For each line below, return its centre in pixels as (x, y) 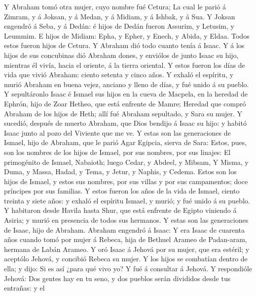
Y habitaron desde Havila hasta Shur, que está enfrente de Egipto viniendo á (120, 210)
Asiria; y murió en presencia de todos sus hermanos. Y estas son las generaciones (126, 220)
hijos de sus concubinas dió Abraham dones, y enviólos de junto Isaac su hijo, (121, 55)
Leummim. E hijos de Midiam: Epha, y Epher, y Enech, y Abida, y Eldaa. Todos (127, 35)
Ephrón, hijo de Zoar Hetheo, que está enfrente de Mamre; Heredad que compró (125, 103)
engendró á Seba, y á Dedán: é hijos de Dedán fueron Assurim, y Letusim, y (119, 26)
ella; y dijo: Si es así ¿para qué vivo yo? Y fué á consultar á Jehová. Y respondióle (128, 269)
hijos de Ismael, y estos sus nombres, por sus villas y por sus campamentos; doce (126, 181)
